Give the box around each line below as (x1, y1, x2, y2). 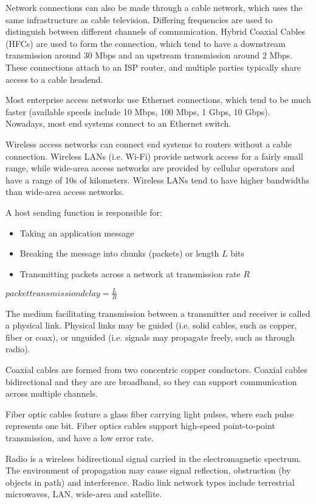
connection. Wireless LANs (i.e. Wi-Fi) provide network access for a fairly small (5, 149, 303, 162)
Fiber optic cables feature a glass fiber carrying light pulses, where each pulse (5, 407, 294, 420)
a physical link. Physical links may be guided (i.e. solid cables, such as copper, (5, 319, 297, 332)
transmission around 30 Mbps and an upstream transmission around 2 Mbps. (5, 49, 293, 62)
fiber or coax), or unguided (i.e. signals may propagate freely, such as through (5, 330, 295, 343)
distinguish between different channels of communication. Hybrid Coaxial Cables (5, 25, 306, 38)
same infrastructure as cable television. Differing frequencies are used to (5, 13, 273, 26)
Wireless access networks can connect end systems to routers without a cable (5, 137, 292, 150)
